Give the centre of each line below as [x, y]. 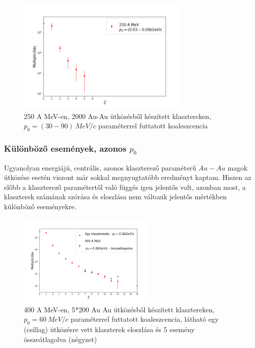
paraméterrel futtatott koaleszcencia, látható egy [145, 319]
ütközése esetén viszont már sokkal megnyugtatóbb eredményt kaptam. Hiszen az [128, 177]
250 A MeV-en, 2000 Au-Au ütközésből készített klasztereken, [118, 116]
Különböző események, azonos [65, 148]
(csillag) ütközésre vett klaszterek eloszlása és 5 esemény [109, 329]
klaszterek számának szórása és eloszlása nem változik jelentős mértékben [116, 197]
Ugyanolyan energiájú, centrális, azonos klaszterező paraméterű [100, 167]
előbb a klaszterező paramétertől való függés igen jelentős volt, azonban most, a [125, 187]
